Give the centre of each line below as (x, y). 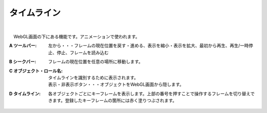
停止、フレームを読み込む (83, 52)
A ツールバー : (23, 46)
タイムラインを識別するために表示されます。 (93, 77)
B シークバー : (23, 62)
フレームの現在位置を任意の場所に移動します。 (96, 62)
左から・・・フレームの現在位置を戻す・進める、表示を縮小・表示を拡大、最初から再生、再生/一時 (149, 46)
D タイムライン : (25, 93)
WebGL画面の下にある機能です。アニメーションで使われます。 (77, 37)
